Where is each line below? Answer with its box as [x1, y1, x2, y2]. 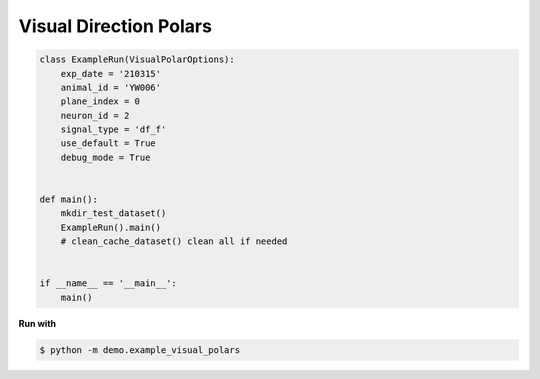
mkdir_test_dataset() [60, 208, 167, 219]
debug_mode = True [60, 151, 151, 163]
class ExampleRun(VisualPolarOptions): [39, 54, 235, 65]
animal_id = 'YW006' [60, 81, 162, 93]
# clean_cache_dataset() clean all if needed [60, 236, 288, 247]
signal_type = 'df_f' [60, 124, 167, 135]
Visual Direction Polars [18, 15, 212, 37]
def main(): [39, 194, 99, 205]
